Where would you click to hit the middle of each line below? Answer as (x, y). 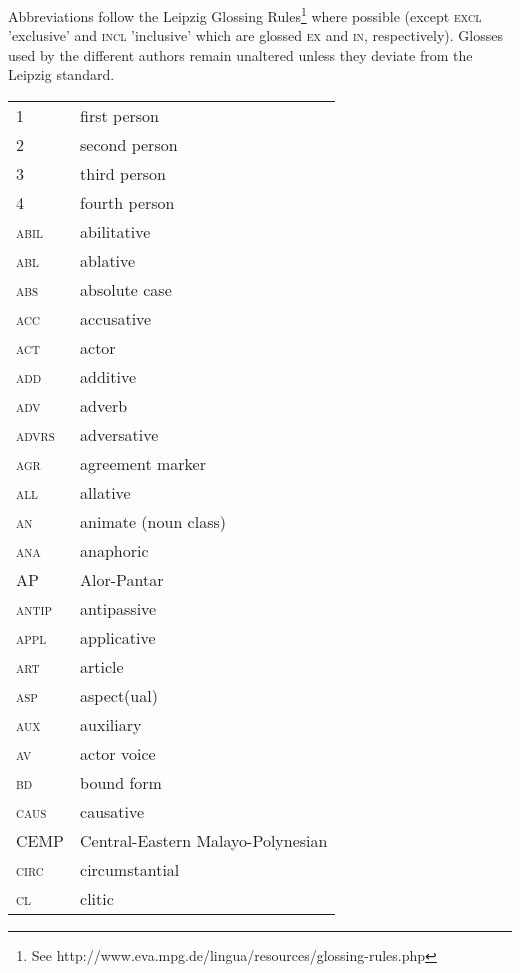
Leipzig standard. (61, 74)
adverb (104, 406)
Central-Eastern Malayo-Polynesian (204, 841)
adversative (119, 435)
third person (123, 174)
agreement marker (143, 464)
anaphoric (114, 551)
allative (105, 493)
